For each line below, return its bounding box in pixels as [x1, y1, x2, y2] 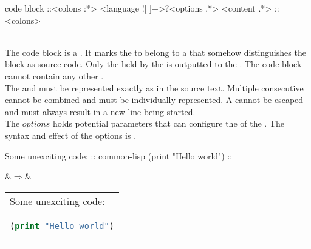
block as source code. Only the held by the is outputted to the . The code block [5, 58, 302, 70]
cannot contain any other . [5, 69, 104, 82]
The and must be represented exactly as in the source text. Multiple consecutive [5, 81, 304, 94]
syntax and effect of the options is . [5, 128, 137, 141]
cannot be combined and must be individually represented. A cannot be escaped [5, 93, 304, 106]
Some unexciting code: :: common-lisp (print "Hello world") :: [5, 149, 233, 162]
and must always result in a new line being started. [5, 105, 196, 118]
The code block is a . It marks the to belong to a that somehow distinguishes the [5, 45, 306, 58]
